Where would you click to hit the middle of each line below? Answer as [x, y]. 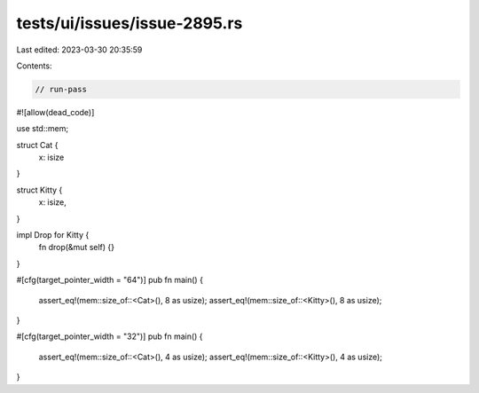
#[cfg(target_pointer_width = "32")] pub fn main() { [110, 336]
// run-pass [61, 89]
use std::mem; [43, 129]
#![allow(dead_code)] [55, 112]
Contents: [34, 66]
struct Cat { [37, 145]
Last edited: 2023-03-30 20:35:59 [79, 50]
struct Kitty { [39, 190]
